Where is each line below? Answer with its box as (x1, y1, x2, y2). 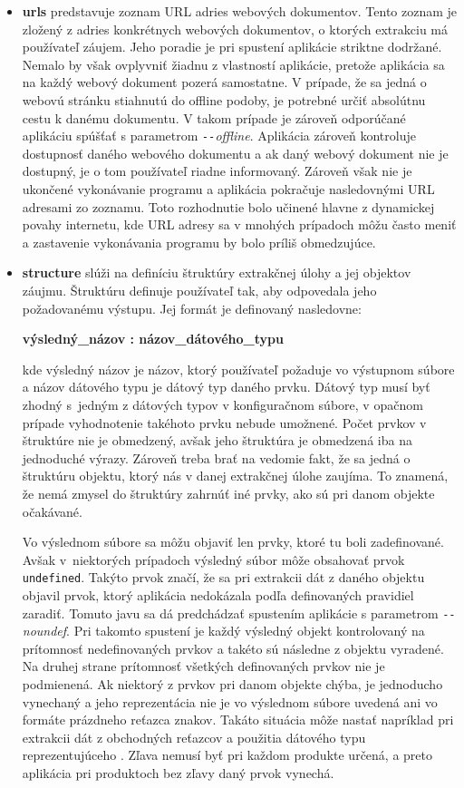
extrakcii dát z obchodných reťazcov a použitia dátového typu (22, 727, 366, 746)
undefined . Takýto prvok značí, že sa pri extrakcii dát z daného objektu (22, 568, 425, 587)
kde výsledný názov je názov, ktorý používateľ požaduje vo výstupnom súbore (22, 359, 455, 378)
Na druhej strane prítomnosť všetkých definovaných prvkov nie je (22, 657, 385, 676)
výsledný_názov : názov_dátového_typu (22, 329, 284, 348)
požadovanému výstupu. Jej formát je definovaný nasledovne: (22, 298, 362, 317)
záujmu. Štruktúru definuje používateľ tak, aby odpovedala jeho (22, 280, 377, 299)
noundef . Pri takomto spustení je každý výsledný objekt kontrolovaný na (22, 621, 425, 640)
